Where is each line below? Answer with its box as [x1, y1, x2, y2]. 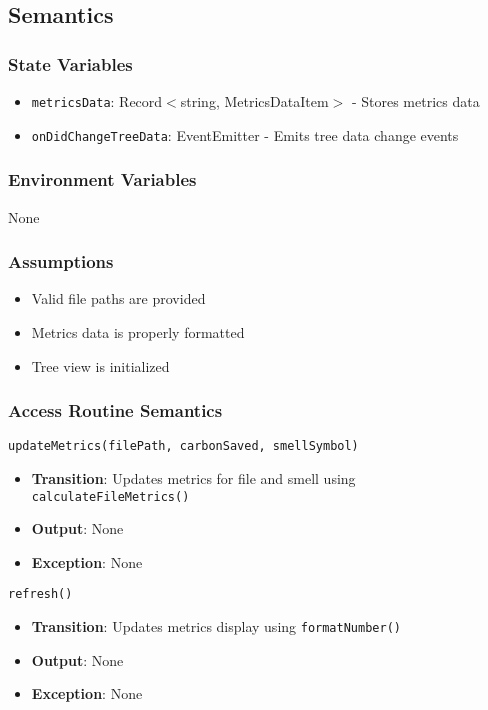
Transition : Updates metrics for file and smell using [31, 468, 356, 488]
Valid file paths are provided [31, 288, 206, 309]
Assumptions [8, 249, 114, 274]
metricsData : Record [31, 91, 163, 111]
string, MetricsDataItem [180, 91, 329, 111]
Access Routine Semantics [8, 398, 223, 423]
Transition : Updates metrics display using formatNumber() [31, 616, 401, 637]
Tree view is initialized [31, 355, 170, 376]
